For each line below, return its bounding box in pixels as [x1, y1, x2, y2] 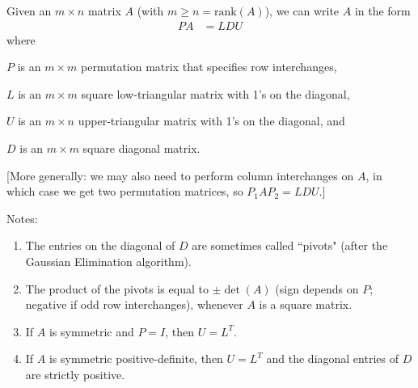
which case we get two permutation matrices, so [6, 183, 243, 200]
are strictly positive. [25, 365, 125, 382]
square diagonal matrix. [82, 140, 201, 156]
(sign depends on [275, 280, 359, 297]
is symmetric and [49, 323, 134, 339]
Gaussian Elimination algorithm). [25, 252, 192, 269]
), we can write [264, 2, 340, 19]
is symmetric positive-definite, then [49, 350, 223, 367]
